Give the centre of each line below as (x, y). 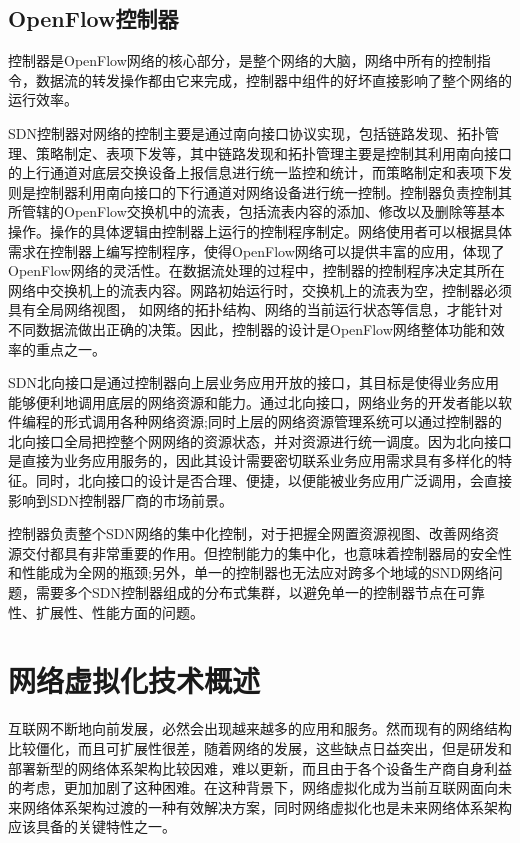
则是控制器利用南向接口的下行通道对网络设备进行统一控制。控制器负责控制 (253, 191)
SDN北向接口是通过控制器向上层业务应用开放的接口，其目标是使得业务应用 (253, 382)
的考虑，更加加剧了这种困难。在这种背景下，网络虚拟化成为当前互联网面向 (253, 787)
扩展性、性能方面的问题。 (119, 611)
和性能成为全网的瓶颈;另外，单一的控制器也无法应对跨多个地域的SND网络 (248, 572)
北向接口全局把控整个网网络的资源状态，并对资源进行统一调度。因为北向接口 (260, 440)
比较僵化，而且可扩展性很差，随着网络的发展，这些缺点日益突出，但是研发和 (260, 747)
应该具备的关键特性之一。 (92, 826)
